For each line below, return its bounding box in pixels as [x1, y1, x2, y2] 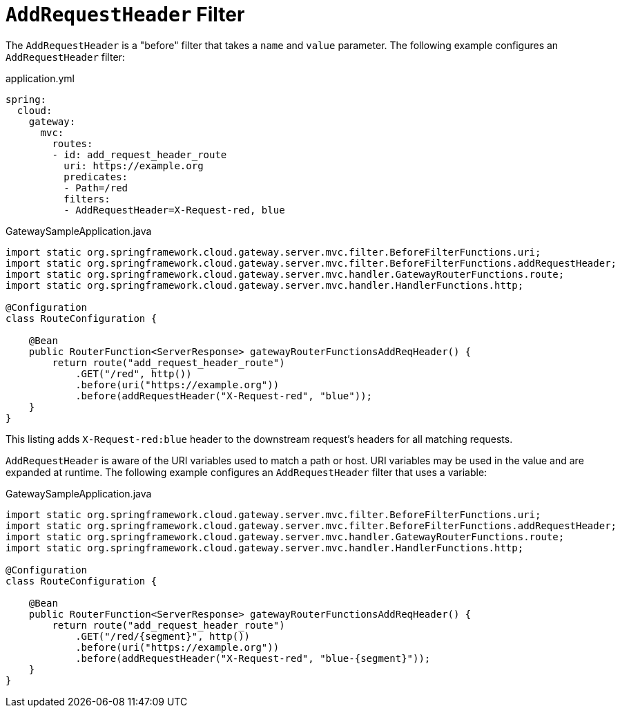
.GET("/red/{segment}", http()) [75, 630, 251, 642]
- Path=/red [64, 182, 128, 193]
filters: [64, 193, 110, 205]
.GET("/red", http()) [75, 368, 192, 379]
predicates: [64, 171, 128, 182]
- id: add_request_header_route [52, 149, 227, 160]
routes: [52, 137, 93, 149]
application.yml [6, 72, 75, 84]
